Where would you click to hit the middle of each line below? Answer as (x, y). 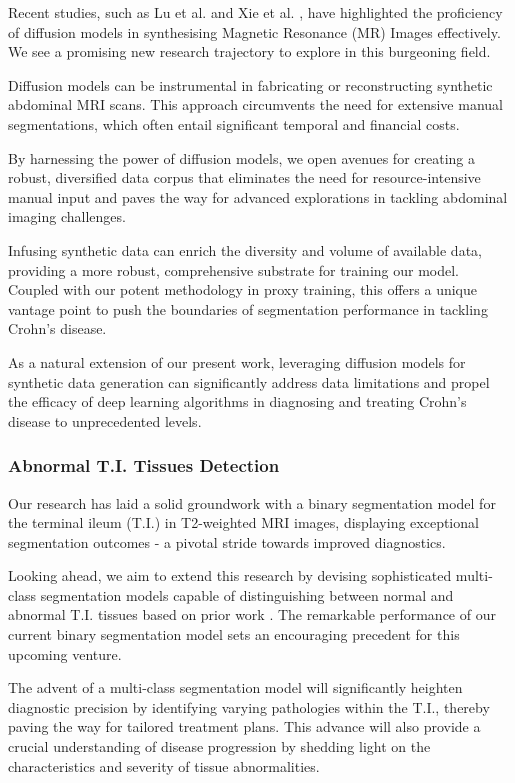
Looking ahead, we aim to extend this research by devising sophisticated (230, 575)
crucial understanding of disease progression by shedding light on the (219, 746)
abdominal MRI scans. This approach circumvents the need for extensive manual (255, 104)
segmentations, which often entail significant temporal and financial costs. (234, 123)
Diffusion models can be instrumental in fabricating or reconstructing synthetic (250, 84)
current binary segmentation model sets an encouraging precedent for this (234, 634)
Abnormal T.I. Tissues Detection (144, 465)
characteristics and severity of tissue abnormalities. (164, 765)
